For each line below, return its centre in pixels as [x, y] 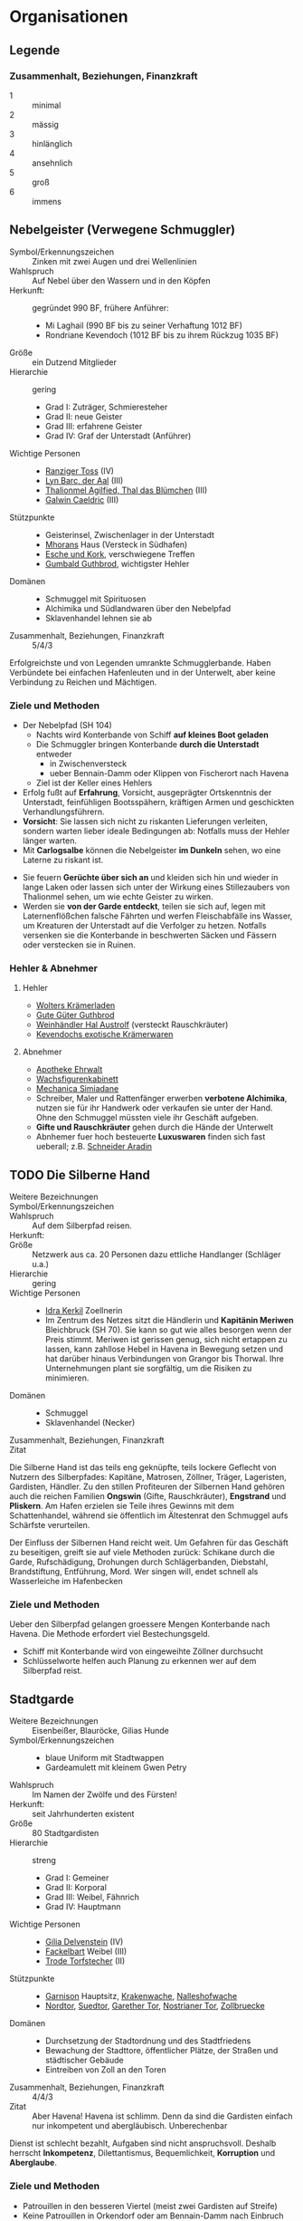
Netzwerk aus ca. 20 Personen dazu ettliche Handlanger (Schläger [157, 1255]
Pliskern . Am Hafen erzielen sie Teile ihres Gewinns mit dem [122, 1506]
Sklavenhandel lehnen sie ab [98, 618]
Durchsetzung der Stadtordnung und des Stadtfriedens [148, 2041]
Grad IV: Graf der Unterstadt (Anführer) [118, 436]
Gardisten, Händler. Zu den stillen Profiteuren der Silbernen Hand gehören [147, 1486]
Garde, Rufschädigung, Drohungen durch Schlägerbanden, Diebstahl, [139, 1562]
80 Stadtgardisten [66, 1833]
